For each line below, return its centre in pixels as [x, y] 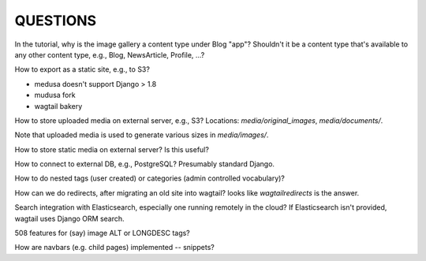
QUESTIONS [56, 21]
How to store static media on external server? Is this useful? [112, 149]
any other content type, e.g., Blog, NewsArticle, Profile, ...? [110, 54]
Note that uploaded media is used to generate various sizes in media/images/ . [142, 135]
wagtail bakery [58, 106]
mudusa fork [55, 95]
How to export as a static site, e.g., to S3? [82, 69]
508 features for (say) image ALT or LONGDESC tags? [103, 233]
